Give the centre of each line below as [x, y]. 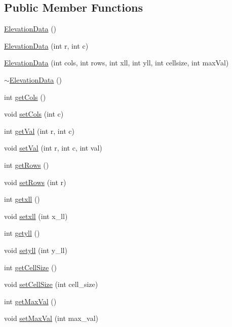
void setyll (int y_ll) [36, 250]
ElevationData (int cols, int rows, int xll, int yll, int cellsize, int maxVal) [117, 63]
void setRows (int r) [35, 182]
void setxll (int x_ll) [36, 216]
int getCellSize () [30, 267]
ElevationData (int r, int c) [46, 45]
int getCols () [25, 97]
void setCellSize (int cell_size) [51, 284]
